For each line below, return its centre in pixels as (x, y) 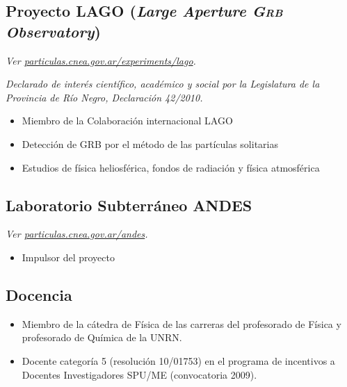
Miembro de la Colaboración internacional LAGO (127, 121)
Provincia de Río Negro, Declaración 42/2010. (104, 97)
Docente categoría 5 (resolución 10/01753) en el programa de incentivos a (178, 360)
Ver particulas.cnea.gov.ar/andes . (77, 234)
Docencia (39, 294)
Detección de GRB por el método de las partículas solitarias (150, 143)
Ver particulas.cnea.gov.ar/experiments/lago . (101, 60)
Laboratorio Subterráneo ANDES (129, 205)
